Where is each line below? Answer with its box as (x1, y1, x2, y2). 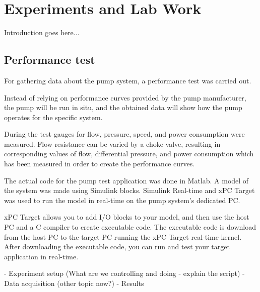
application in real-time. (4, 251, 79, 261)
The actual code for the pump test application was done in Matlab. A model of (4, 175, 249, 185)
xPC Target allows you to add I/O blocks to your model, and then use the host (4, 212, 249, 222)
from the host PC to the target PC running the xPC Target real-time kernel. (4, 231, 242, 242)
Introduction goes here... (4, 27, 80, 38)
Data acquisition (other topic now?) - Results (4, 278, 144, 288)
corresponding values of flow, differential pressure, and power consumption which (4, 148, 254, 159)
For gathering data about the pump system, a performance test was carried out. (4, 75, 251, 85)
